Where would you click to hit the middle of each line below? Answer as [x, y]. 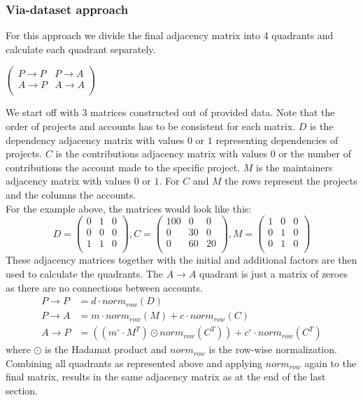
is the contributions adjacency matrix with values [162, 153]
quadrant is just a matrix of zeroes [273, 273]
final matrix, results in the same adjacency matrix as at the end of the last [166, 377]
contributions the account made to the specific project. [123, 167]
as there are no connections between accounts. [104, 287]
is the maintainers [294, 167]
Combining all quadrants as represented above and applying [134, 363]
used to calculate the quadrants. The [84, 273]
